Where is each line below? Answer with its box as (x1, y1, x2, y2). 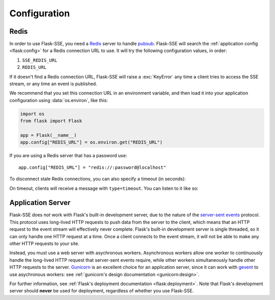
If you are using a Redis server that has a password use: (9, 153, 127, 159)
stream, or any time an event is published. (9, 81, 97, 87)
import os (20, 111, 45, 117)
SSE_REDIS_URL (22, 57, 58, 63)
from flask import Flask (20, 118, 82, 124)
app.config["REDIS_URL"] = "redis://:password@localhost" (18, 164, 167, 170)
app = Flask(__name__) (20, 132, 77, 138)
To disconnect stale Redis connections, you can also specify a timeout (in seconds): (9, 176, 186, 182)
